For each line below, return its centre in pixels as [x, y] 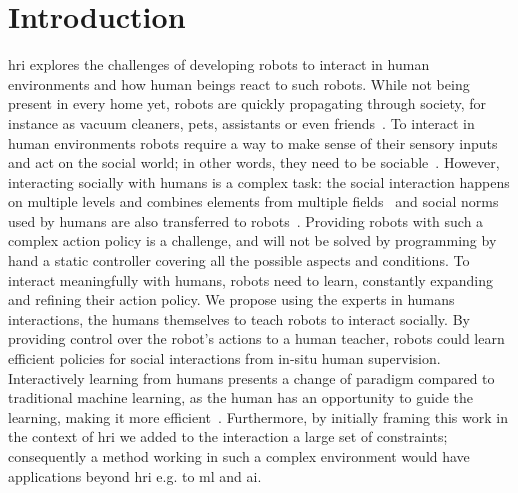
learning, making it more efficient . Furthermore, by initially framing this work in [258, 416]
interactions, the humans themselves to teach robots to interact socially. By [239, 318]
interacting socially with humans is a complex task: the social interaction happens [259, 181]
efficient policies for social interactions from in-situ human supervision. [224, 358]
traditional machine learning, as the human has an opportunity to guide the [241, 397]
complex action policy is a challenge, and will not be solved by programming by [252, 240]
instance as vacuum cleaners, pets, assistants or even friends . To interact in [241, 122]
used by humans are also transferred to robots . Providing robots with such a [246, 220]
